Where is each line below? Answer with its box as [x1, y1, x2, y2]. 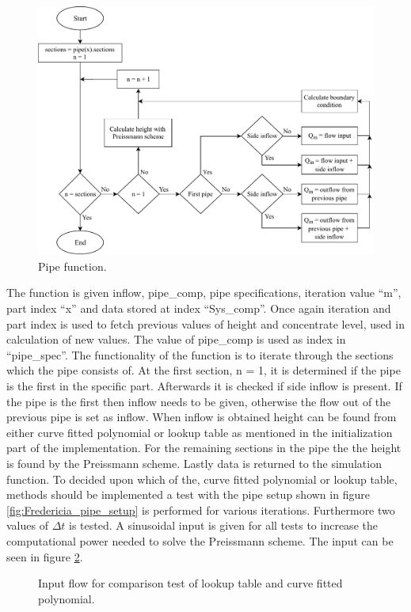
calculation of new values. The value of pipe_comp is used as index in [6, 331, 346, 348]
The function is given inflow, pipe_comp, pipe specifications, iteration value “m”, [6, 284, 401, 301]
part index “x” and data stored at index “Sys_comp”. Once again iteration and [6, 300, 391, 317]
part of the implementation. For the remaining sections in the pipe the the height [6, 439, 401, 456]
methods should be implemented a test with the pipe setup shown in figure [6, 486, 370, 503]
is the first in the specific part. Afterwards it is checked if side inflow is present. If [6, 378, 402, 394]
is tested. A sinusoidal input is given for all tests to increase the [69, 517, 378, 534]
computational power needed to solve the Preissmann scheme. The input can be [6, 532, 394, 549]
